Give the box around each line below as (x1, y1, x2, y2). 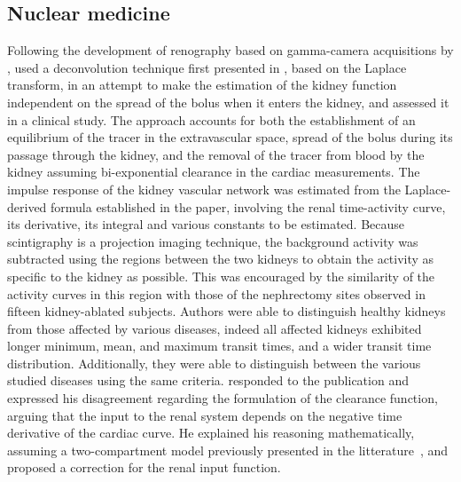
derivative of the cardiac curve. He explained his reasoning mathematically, (7, 423, 415, 442)
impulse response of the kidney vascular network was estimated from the (7, 179, 401, 198)
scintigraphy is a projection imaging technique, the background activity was (7, 232, 418, 250)
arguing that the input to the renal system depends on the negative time (7, 406, 402, 424)
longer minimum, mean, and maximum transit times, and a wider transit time (7, 336, 432, 355)
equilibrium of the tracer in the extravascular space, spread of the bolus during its (7, 128, 453, 146)
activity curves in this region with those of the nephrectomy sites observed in (7, 284, 426, 303)
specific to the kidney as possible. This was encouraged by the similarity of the (7, 266, 435, 285)
